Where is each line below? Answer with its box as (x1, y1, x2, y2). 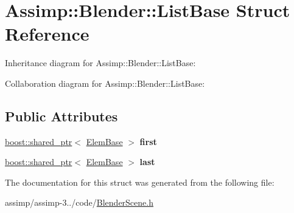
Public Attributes (5, 106, 118, 125)
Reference (5, 21, 89, 46)
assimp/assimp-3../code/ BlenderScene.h (5, 196, 153, 209)
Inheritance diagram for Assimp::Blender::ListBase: (5, 56, 196, 69)
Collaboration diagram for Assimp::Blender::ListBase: (5, 76, 205, 89)
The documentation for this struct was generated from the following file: (5, 175, 275, 188)
